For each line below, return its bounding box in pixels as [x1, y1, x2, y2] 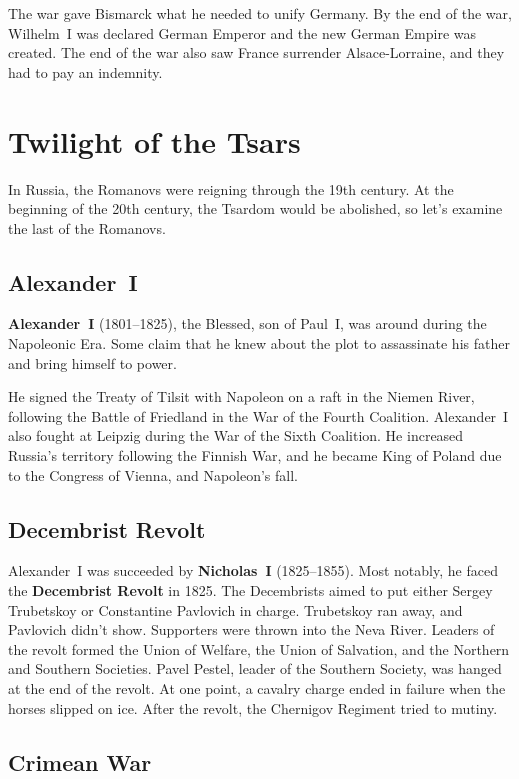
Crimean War [8, 746, 152, 777]
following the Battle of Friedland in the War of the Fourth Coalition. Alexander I [8, 405, 509, 426]
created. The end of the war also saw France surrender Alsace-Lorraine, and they [8, 42, 505, 63]
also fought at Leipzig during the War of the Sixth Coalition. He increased [8, 425, 464, 446]
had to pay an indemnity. [8, 61, 163, 82]
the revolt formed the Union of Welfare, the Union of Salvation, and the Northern [8, 638, 510, 659]
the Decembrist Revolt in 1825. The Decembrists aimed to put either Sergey [8, 580, 493, 601]
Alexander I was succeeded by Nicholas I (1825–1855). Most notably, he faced [8, 560, 498, 581]
